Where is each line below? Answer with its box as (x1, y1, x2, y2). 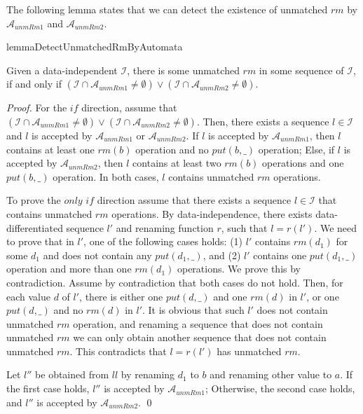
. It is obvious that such (142, 303, 245, 317)
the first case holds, (6, 381, 90, 396)
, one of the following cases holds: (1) (83, 234, 243, 249)
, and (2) (203, 247, 241, 262)
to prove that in (6, 234, 74, 249)
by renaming (121, 367, 175, 382)
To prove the (6, 193, 61, 207)
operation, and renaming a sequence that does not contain (73, 316, 323, 331)
